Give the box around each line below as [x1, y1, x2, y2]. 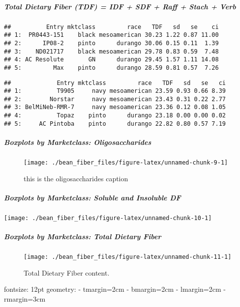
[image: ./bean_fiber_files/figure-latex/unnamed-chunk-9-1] [24, 159, 228, 166]
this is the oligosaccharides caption [24, 173, 128, 183]
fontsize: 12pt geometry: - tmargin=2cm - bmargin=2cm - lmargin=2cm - [4, 284, 226, 294]
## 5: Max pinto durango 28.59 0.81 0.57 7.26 [4, 64, 219, 71]
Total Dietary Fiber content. [24, 267, 110, 278]
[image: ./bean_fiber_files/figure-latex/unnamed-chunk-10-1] [4, 214, 212, 222]
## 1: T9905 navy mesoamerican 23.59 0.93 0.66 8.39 [4, 87, 226, 95]
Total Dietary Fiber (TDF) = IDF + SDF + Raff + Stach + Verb [4, 1, 236, 11]
